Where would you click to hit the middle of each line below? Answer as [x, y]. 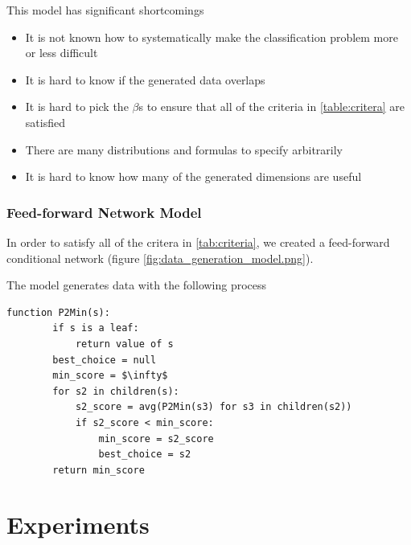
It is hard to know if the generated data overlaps [145, 79]
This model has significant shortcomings [105, 10]
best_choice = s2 [145, 455]
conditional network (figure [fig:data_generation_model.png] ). [160, 258]
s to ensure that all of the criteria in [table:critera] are [272, 107]
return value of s [124, 344]
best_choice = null [105, 360]
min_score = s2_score [156, 438]
